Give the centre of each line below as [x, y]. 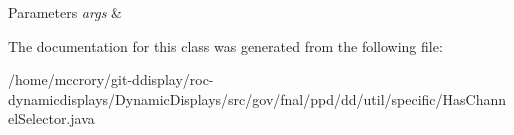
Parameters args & [65, 12]
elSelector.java [51, 118]
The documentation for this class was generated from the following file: [225, 45]
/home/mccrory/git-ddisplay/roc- [111, 79]
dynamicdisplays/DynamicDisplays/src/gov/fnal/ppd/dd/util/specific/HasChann [257, 98]
